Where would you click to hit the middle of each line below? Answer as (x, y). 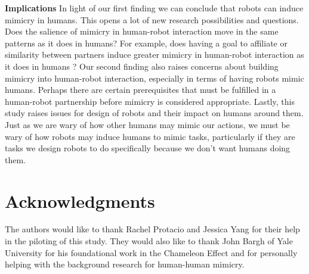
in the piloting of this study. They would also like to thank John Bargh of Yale (149, 241)
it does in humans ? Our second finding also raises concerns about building (142, 66)
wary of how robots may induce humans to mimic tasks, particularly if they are (150, 136)
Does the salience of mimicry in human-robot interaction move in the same (142, 31)
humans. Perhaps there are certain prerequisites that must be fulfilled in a (140, 90)
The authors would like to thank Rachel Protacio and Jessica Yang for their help (152, 229)
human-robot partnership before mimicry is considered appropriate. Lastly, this (150, 101)
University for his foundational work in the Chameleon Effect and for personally (151, 252)
